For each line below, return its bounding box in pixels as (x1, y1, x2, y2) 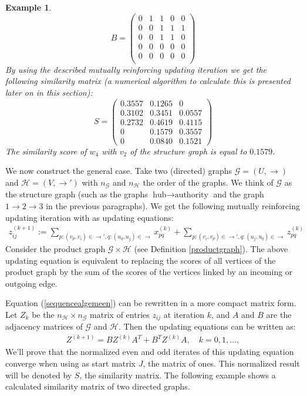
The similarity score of (5, 145, 87, 157)
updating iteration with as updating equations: (5, 211, 174, 223)
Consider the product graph (5, 242, 106, 254)
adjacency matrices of (5, 320, 83, 333)
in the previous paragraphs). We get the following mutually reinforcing (46, 200, 300, 212)
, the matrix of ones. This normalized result (143, 357, 300, 370)
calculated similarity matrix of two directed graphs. (5, 380, 190, 392)
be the (32, 308, 55, 320)
